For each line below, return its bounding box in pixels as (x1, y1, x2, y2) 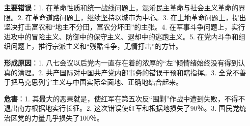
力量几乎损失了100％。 (31, 112, 104, 123)
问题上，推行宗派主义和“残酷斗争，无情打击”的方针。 (10, 41, 183, 51)
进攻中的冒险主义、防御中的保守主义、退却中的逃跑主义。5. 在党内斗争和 (4, 31, 239, 41)
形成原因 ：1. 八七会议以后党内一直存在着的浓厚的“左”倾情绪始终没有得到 (4, 57, 238, 67)
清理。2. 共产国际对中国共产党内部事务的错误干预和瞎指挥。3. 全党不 (17, 67, 240, 77)
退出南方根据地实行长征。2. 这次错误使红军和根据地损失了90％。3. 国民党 (4, 103, 240, 113)
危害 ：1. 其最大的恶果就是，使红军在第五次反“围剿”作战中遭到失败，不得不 (4, 93, 245, 103)
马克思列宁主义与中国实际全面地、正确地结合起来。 (17, 77, 183, 87)
